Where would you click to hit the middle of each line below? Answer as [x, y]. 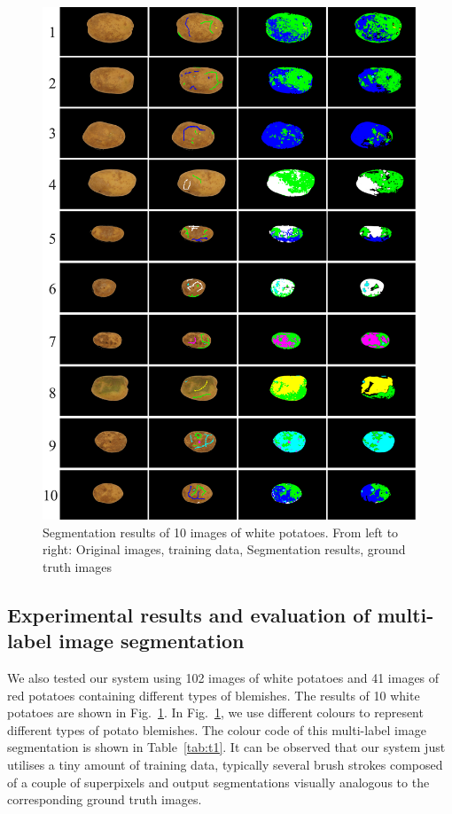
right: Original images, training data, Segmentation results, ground [224, 549]
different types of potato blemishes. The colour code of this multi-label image [217, 729]
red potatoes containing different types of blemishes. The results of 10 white [214, 695]
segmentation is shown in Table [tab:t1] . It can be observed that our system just [226, 747]
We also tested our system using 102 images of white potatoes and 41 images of [223, 678]
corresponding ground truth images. [105, 799]
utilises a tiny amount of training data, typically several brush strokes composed [225, 765]
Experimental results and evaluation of [189, 614]
